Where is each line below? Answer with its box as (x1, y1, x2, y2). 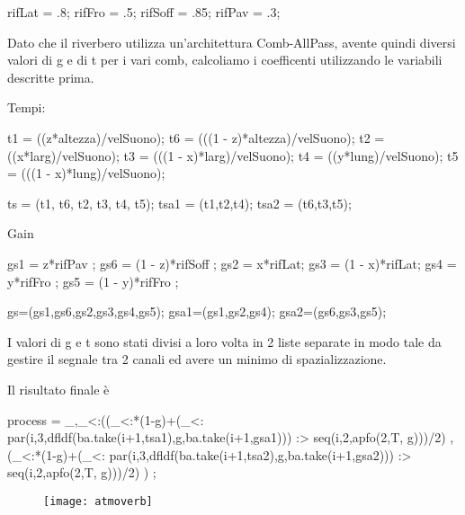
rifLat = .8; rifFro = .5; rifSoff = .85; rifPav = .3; (7, 3, 281, 21)
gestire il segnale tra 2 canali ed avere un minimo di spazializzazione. (7, 350, 387, 368)
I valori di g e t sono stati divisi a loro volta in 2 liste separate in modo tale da (7, 332, 442, 351)
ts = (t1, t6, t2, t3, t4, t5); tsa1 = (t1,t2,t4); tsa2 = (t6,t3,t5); (7, 193, 352, 212)
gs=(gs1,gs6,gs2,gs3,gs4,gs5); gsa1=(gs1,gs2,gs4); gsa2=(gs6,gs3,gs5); (7, 302, 387, 321)
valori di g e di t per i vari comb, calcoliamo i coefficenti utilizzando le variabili (7, 50, 443, 69)
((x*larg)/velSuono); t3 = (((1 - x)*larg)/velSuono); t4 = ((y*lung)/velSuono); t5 (7, 146, 459, 164)
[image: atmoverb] (43, 494, 153, 508)
